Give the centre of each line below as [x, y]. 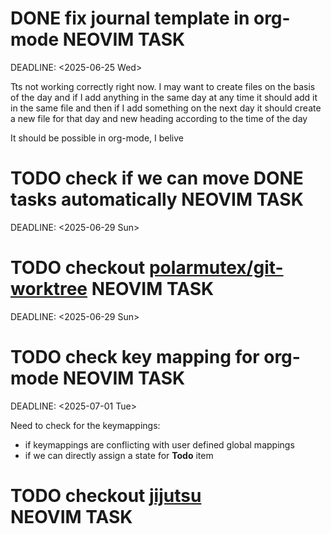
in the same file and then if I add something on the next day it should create [166, 108]
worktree [49, 289]
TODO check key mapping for [135, 357]
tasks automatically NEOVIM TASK [157, 199]
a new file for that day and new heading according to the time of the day [159, 118]
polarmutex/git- [216, 268]
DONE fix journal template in [130, 18]
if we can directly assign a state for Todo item [119, 455]
